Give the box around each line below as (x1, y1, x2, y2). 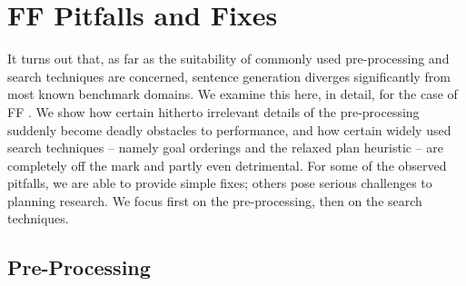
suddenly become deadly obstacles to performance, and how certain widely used (7, 120, 451, 139)
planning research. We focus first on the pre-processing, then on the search (7, 191, 422, 210)
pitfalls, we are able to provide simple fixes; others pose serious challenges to (7, 173, 432, 192)
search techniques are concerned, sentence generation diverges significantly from (7, 66, 451, 85)
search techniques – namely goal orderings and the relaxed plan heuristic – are (7, 138, 444, 157)
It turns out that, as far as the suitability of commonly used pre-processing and (7, 49, 450, 68)
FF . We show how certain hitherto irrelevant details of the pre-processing (7, 102, 420, 121)
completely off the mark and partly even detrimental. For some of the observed (7, 155, 447, 174)
